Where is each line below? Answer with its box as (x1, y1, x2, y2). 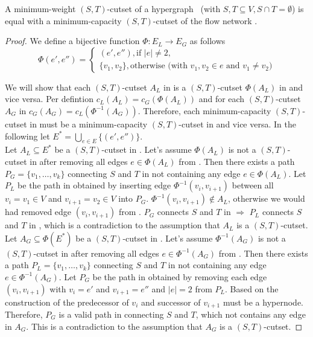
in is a (163, 80, 186, 93)
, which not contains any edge (195, 307, 306, 320)
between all (232, 179, 274, 191)
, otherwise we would (228, 192, 305, 205)
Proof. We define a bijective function (5, 34, 140, 47)
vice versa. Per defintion (5, 92, 93, 105)
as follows (189, 34, 226, 47)
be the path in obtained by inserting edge (17, 179, 171, 191)
